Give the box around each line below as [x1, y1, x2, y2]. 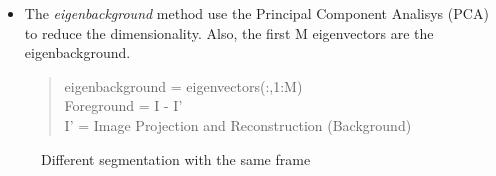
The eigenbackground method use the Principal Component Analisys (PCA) [24, 3, 489, 23]
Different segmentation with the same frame [41, 148, 311, 169]
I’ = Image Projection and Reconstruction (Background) [64, 114, 412, 135]
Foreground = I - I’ [64, 95, 183, 116]
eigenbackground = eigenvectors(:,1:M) [64, 75, 303, 96]
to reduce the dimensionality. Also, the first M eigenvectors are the [24, 22, 434, 43]
